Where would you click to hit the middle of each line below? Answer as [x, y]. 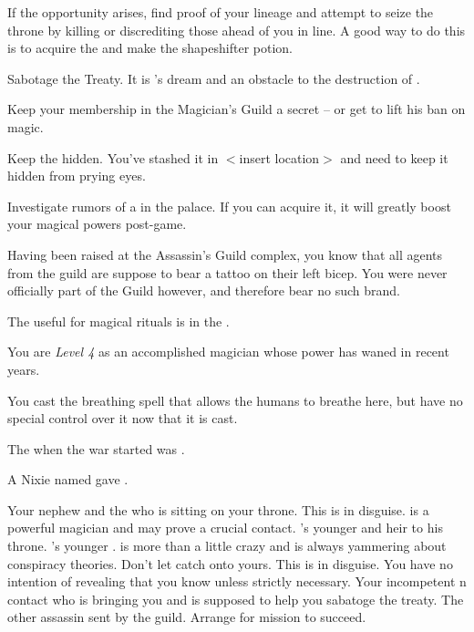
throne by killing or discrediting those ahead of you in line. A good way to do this [237, 30]
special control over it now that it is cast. [123, 418]
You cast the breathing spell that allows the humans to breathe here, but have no [235, 400]
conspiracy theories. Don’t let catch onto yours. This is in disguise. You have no [230, 563]
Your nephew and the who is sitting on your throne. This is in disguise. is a [218, 509]
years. [24, 369]
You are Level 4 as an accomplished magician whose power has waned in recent [228, 352]
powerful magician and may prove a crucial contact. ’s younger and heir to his [225, 528]
